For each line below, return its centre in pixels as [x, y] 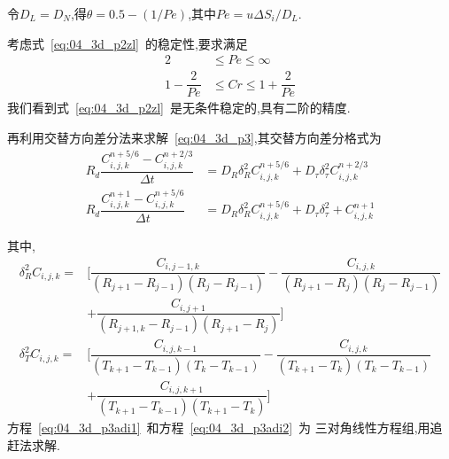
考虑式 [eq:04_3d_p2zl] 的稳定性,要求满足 [128, 43]
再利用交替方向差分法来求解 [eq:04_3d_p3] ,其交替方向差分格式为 [194, 137]
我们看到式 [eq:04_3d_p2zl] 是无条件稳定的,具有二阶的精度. [179, 108]
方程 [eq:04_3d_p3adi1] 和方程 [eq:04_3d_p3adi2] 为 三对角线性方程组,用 [219, 428]
